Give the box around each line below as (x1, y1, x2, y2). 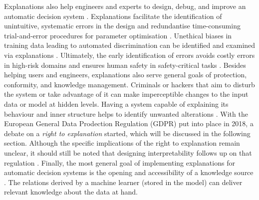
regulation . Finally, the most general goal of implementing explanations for (4, 157, 235, 168)
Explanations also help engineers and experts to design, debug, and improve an (4, 1, 246, 11)
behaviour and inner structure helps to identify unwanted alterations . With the (4, 108, 248, 119)
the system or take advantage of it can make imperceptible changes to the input (4, 89, 249, 99)
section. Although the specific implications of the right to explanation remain (4, 138, 240, 148)
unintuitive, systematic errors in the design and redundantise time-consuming (4, 20, 241, 31)
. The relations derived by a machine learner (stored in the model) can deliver (4, 177, 243, 187)
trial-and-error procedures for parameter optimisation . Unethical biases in (4, 30, 232, 40)
